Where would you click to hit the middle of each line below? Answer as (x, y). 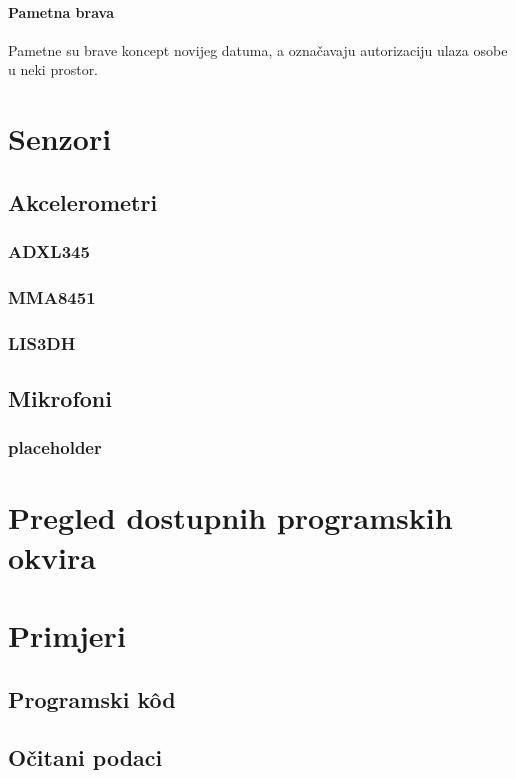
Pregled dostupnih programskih (230, 517)
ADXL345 (49, 251)
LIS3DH (42, 342)
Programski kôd (92, 698)
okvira (52, 556)
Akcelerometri (83, 201)
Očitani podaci (85, 757)
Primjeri (67, 635)
